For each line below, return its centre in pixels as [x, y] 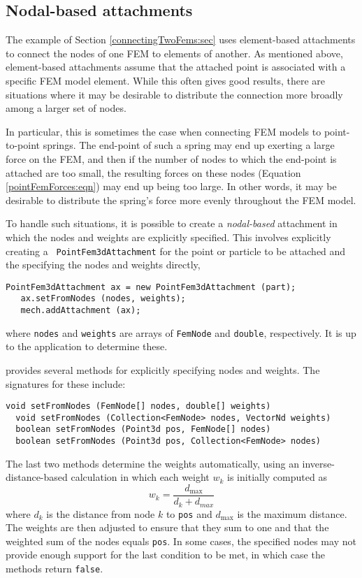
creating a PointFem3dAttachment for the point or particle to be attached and [176, 251]
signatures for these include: [66, 383]
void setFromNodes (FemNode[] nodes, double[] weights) [138, 406]
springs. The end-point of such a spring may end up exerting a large [189, 145]
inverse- [318, 463]
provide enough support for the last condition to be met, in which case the [165, 555]
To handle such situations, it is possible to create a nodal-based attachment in [172, 223]
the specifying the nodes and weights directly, [103, 265]
